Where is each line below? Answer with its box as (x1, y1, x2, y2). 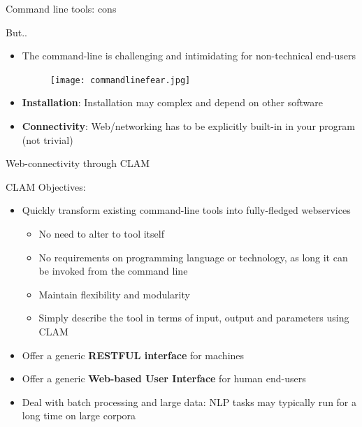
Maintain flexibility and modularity (38, 287, 190, 301)
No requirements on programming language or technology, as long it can (38, 249, 348, 264)
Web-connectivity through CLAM (6, 156, 150, 171)
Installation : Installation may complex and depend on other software (22, 95, 324, 110)
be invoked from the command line (38, 263, 188, 278)
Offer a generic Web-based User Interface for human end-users (22, 371, 306, 386)
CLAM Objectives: (6, 179, 86, 194)
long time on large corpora (22, 408, 136, 423)
